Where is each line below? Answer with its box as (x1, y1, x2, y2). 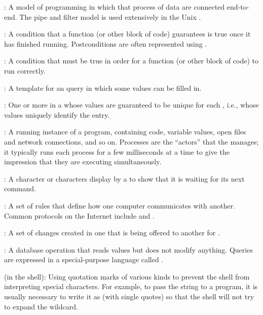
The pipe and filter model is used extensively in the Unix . (19, 11, 201, 22)
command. (4, 183, 36, 194)
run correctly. (4, 65, 46, 76)
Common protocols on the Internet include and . (4, 210, 155, 221)
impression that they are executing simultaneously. (4, 156, 162, 167)
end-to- (227, 2, 249, 12)
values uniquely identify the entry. (4, 109, 110, 120)
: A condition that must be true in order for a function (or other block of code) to (4, 55, 259, 66)
